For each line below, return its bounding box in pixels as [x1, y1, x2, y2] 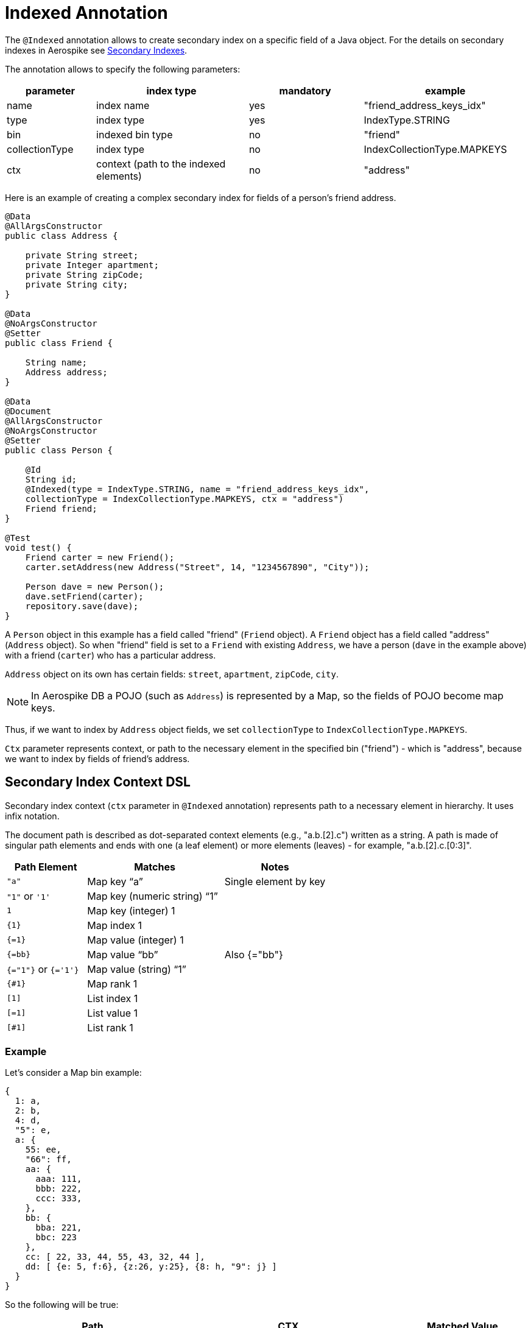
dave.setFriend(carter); [25, 591, 144, 601]
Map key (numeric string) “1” [87, 889, 218, 902]
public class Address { [5, 230, 118, 241]
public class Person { [5, 445, 113, 455]
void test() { [5, 542, 72, 553]
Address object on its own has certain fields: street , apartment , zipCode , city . [5, 668, 339, 679]
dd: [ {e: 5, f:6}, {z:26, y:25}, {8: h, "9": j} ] [25, 1262, 277, 1272]
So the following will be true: [5, 1299, 119, 1310]
